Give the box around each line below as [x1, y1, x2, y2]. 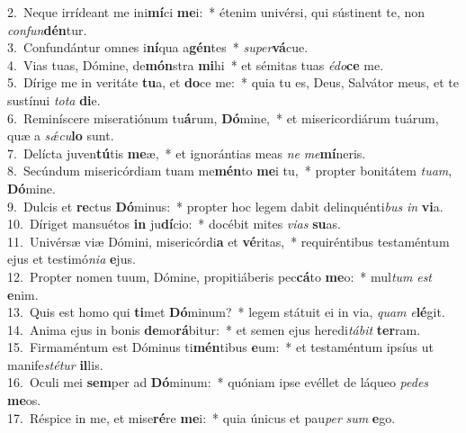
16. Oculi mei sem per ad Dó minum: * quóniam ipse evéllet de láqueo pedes [7, 373, 429, 392]
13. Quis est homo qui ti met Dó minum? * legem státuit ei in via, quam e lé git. [7, 302, 445, 321]
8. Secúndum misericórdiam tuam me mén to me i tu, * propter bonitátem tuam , [7, 161, 453, 180]
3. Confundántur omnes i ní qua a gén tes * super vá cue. [7, 38, 309, 57]
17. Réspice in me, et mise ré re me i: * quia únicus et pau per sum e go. [7, 408, 396, 427]
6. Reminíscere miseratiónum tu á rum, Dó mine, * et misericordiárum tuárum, [7, 108, 439, 127]
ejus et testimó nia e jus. [7, 249, 136, 268]
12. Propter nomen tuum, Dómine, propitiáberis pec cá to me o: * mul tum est [7, 266, 433, 285]
